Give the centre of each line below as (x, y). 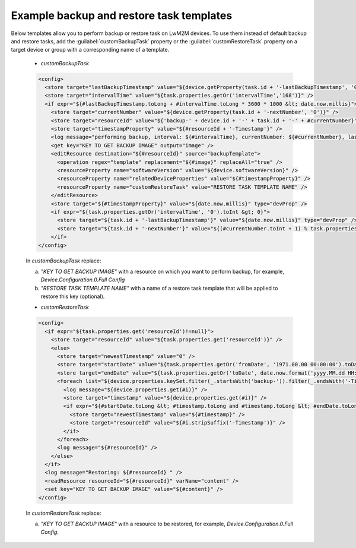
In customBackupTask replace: (63, 261)
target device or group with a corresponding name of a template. (90, 50)
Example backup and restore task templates (122, 15)
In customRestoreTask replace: (63, 513)
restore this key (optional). (73, 296)
